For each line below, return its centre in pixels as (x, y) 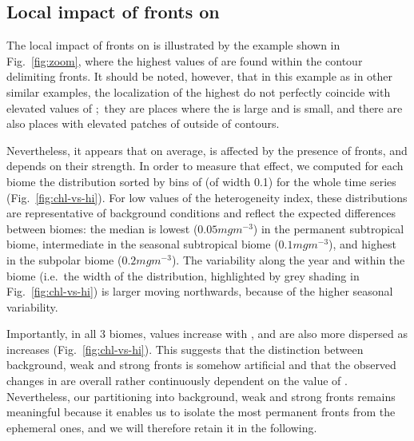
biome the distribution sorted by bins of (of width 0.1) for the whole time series (201, 181)
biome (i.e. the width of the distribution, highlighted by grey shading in (183, 275)
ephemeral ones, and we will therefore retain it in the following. (162, 427)
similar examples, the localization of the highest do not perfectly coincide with (199, 91)
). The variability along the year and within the (288, 259)
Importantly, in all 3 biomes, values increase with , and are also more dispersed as (207, 334)
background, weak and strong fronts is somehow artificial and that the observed (201, 365)
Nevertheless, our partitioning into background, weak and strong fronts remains (201, 396)
